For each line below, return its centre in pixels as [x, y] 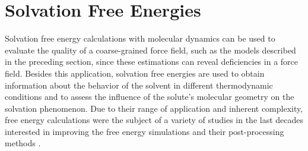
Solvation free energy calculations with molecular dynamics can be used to [140, 38]
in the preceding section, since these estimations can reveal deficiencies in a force [152, 62]
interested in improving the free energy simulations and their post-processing [145, 131]
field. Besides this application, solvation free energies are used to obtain [135, 73]
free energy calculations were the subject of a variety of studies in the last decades [154, 120]
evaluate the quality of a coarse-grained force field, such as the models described [150, 50]
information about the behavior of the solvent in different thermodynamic [139, 85]
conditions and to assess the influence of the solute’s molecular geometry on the [150, 97]
